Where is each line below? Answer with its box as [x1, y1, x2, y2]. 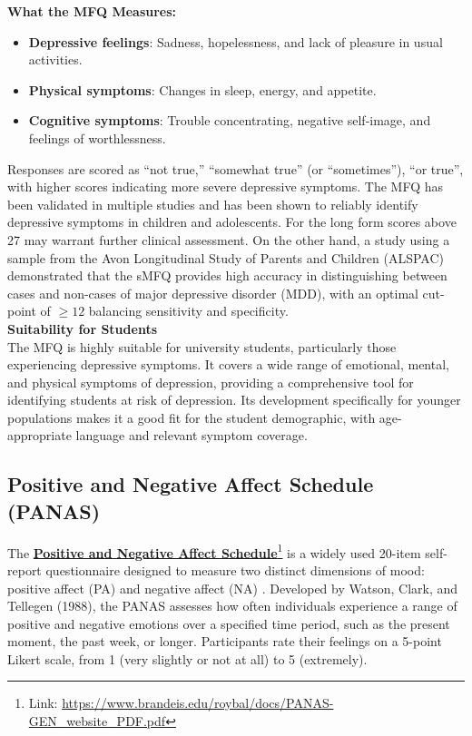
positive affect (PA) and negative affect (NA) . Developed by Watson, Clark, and [7, 578, 458, 597]
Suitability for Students [7, 319, 158, 338]
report [7, 560, 42, 579]
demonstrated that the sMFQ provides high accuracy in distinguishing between [7, 266, 447, 285]
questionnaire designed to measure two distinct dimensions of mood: [45, 560, 425, 579]
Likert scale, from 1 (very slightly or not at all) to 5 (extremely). [7, 649, 368, 668]
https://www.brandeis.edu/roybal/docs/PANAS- [62, 693, 334, 712]
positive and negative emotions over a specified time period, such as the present [7, 613, 450, 633]
